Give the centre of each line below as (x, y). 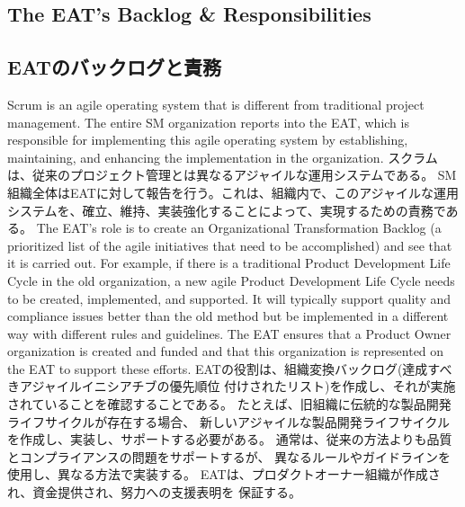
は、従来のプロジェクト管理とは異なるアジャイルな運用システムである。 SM (232, 175)
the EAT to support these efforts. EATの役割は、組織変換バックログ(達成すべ (230, 368)
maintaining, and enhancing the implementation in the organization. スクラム (223, 157)
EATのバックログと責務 (114, 67)
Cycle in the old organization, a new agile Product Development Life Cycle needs (231, 280)
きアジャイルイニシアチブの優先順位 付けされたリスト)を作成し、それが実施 (232, 386)
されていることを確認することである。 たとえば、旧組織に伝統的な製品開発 (229, 404)
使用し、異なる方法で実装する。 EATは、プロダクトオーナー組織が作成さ (224, 474)
